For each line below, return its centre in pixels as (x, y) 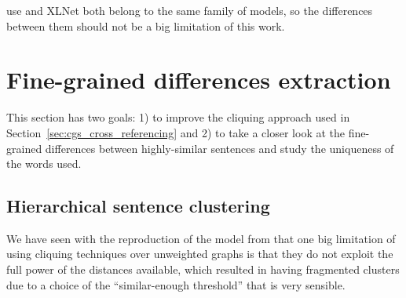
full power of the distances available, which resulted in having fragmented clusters (203, 269)
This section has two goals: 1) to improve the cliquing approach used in (178, 117)
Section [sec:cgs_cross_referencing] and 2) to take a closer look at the (176, 132)
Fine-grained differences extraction (199, 80)
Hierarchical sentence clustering (138, 206)
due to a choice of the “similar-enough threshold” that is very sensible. (176, 284)
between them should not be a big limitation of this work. (146, 25)
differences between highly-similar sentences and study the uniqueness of (219, 148)
